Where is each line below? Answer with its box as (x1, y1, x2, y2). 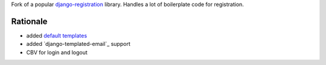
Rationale (11, 16, 48, 26)
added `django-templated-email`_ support (26, 41, 131, 48)
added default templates (26, 32, 88, 39)
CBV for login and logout (26, 48, 88, 56)
